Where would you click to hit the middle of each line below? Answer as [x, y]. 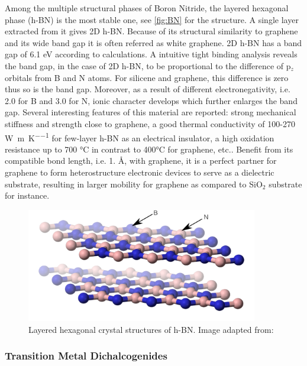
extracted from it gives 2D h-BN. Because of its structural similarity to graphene [151, 31]
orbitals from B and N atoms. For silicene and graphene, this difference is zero [147, 77]
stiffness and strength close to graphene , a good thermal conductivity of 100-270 [150, 123]
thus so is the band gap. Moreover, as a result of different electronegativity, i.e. [148, 89]
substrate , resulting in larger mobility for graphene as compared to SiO [134, 184]
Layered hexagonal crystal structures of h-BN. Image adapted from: [151, 329]
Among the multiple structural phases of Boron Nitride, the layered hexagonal [147, 8]
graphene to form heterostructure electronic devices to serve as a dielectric [140, 172]
